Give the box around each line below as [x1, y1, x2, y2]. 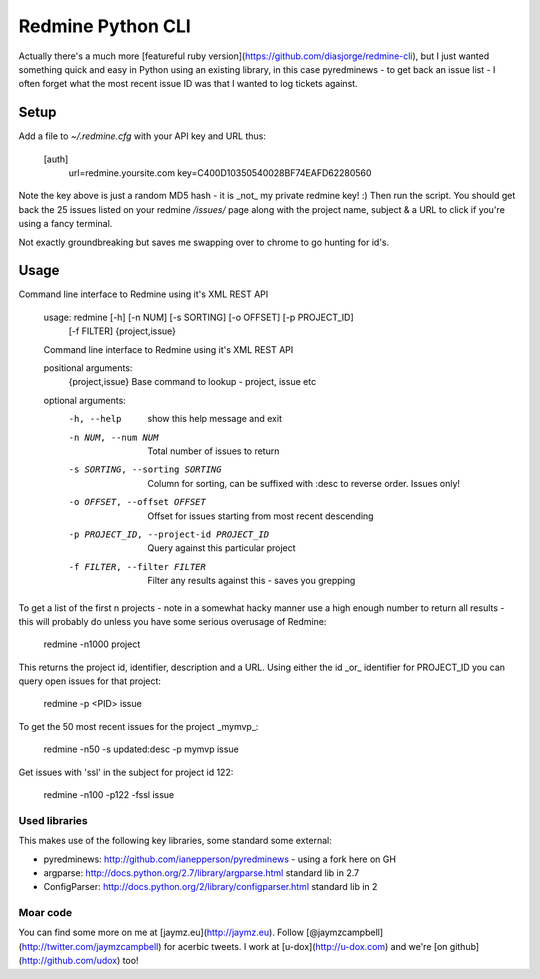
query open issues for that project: [18, 675, 162, 687]
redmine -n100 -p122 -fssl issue [43, 789, 175, 801]
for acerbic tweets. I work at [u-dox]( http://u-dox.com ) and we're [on [163, 940, 448, 952]
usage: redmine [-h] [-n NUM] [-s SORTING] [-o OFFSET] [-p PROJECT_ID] [43, 311, 354, 323]
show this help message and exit [147, 413, 282, 425]
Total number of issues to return [147, 445, 280, 457]
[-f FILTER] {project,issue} [68, 325, 177, 337]
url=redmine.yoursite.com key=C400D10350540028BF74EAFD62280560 [68, 167, 372, 179]
